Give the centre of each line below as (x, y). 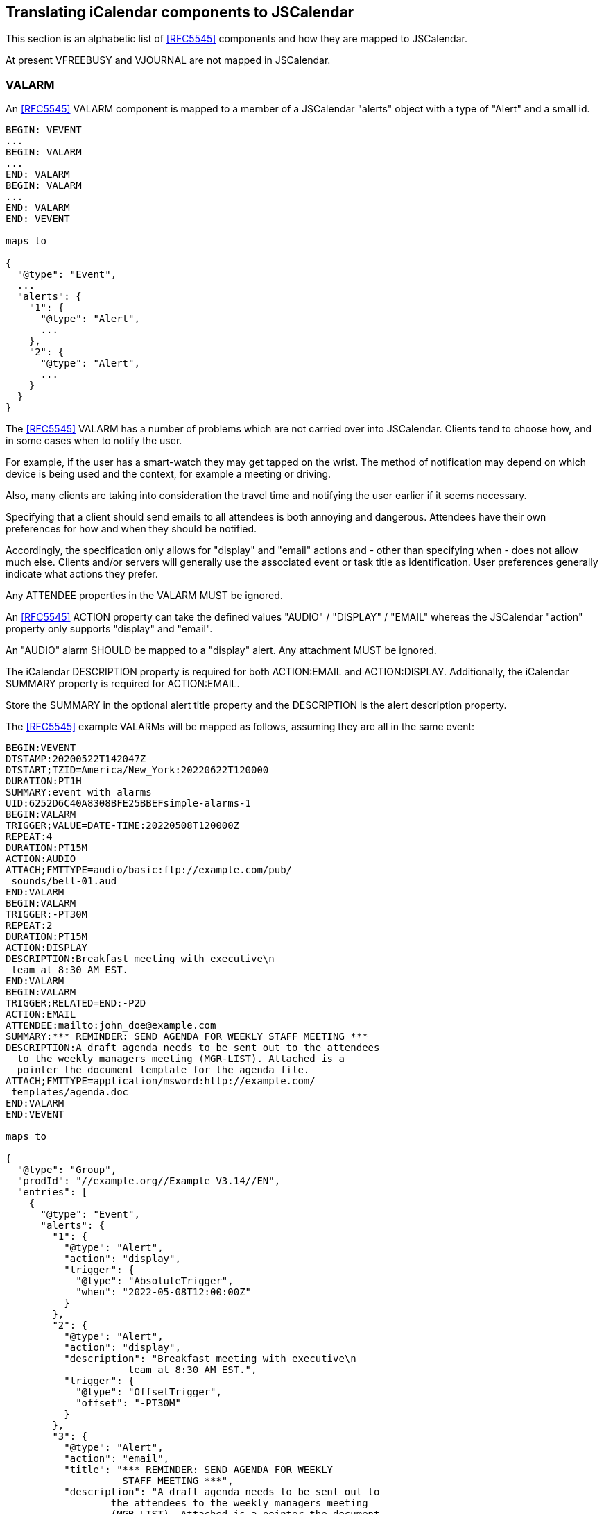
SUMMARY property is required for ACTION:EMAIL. (123, 684)
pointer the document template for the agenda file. (163, 1070)
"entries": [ (52, 1192)
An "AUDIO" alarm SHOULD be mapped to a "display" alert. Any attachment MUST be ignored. (221, 650)
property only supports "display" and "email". (109, 629)
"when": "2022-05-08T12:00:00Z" (164, 1292)
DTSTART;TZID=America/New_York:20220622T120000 (137, 770)
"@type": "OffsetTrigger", (149, 1392)
